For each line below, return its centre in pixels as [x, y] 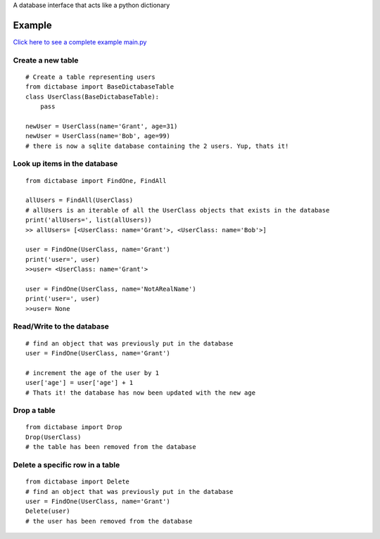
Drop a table [34, 410]
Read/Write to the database [61, 326]
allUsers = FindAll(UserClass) [80, 200]
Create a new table [46, 60]
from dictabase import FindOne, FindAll [96, 180]
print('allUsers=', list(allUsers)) [89, 220]
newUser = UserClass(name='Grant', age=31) [102, 126]
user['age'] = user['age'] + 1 [80, 383]
